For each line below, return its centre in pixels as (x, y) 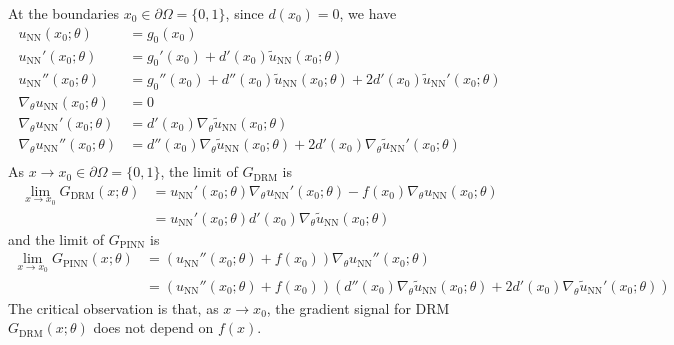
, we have (368, 13)
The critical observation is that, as (113, 307)
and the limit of (56, 238)
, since (244, 13)
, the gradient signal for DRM (358, 307)
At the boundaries (63, 13)
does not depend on (153, 327)
